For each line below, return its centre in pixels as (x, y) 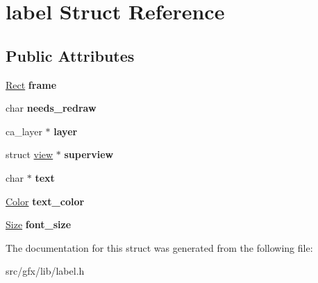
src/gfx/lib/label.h (45, 271)
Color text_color (45, 201)
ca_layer (24, 131)
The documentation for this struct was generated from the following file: (159, 247)
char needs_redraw (51, 108)
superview (89, 154)
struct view (30, 154)
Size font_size (39, 224)
